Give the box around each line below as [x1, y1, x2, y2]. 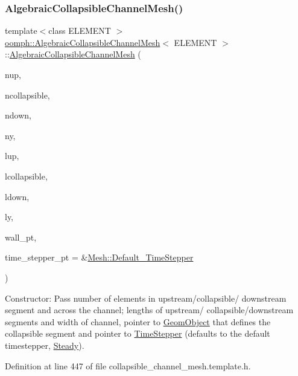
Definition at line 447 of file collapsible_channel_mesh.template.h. [5, 359, 251, 372]
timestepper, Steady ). [5, 339, 84, 351]
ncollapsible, [5, 88, 50, 101]
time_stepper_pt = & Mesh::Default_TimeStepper [5, 251, 194, 264]
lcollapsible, [5, 169, 48, 182]
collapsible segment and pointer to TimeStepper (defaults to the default [5, 327, 270, 340]
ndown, [5, 109, 31, 122]
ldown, [5, 190, 30, 203]
